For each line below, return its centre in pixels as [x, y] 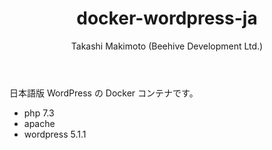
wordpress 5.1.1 [55, 134]
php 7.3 [39, 113]
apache [39, 123]
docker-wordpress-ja [167, 18]
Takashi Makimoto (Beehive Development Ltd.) [167, 46]
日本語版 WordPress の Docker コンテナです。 [104, 93]
